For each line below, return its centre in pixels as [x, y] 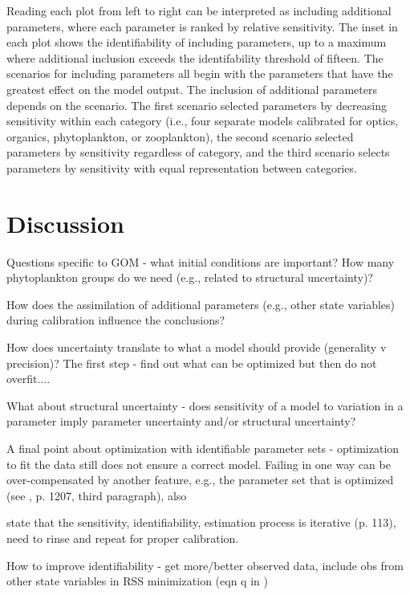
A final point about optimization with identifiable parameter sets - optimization [203, 448]
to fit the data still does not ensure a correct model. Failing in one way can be [199, 464]
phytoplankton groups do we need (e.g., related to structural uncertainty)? [190, 277]
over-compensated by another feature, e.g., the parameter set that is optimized [200, 480]
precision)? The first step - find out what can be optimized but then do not [192, 363]
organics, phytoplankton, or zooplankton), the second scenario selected [180, 136]
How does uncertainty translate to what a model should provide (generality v [197, 347]
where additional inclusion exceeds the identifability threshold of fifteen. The [195, 57]
